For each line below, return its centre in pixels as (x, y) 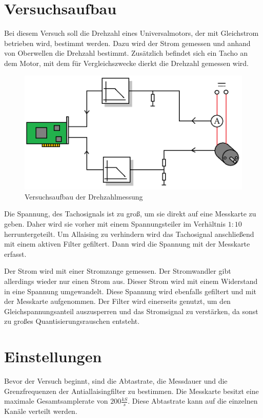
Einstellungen (53, 356)
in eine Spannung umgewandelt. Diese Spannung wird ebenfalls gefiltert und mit (130, 291)
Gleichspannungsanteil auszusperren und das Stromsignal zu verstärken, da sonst (131, 311)
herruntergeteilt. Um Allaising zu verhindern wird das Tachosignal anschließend (129, 234)
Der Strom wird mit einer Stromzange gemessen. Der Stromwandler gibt (118, 271)
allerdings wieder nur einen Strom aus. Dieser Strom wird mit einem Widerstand (131, 281)
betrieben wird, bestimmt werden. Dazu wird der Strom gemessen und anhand (127, 43)
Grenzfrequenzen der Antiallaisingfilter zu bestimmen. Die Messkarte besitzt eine (131, 391)
